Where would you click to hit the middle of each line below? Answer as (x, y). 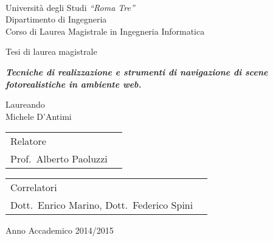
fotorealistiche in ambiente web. (74, 84)
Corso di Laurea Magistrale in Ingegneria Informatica (105, 31)
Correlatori (34, 187)
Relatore (28, 141)
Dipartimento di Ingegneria (56, 19)
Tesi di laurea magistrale (51, 51)
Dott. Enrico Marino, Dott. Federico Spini (102, 205)
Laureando (25, 104)
